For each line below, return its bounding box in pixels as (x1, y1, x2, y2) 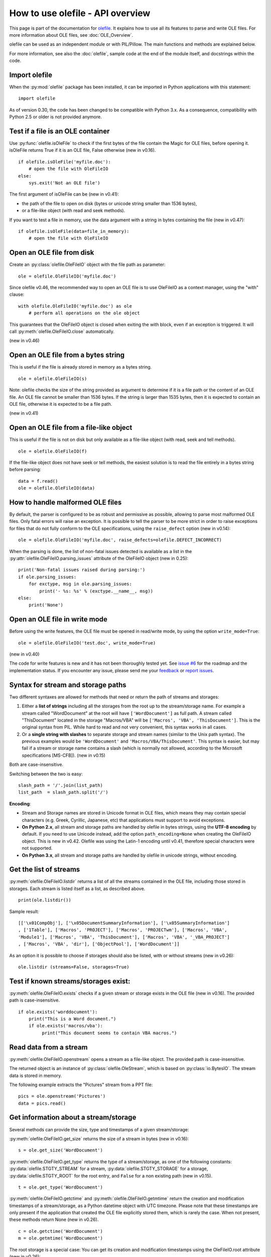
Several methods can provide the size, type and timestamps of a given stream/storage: (9, 1126, 189, 1132)
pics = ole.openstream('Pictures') (18, 1094, 106, 1099)
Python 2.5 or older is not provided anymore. (9, 114, 102, 120)
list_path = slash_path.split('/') (18, 789, 108, 795)
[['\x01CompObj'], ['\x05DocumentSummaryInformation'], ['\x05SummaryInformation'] (18, 920, 230, 926)
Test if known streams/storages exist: (9, 977, 130, 985)
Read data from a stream (9, 1043, 88, 1051)
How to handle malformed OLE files (9, 498, 122, 506)
